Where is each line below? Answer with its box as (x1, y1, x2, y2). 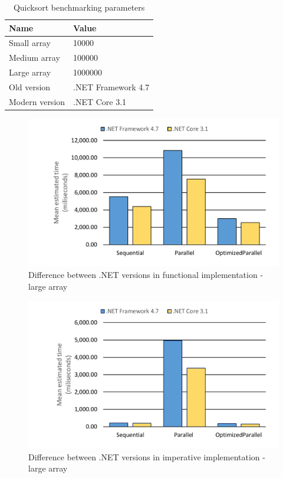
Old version (9, 80, 51, 93)
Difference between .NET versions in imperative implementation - (28, 450, 265, 463)
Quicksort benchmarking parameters (13, 1, 145, 13)
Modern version (9, 95, 65, 107)
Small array (9, 37, 51, 49)
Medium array (9, 51, 60, 64)
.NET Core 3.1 (73, 95, 127, 107)
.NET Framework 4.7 (73, 80, 150, 93)
